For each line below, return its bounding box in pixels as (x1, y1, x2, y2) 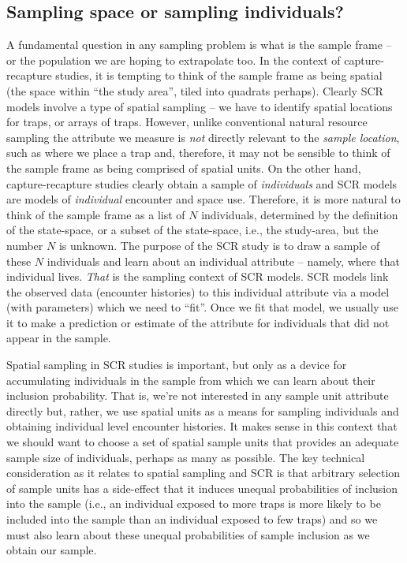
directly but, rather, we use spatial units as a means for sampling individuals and (6, 402, 399, 419)
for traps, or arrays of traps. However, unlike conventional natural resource (6, 114, 368, 130)
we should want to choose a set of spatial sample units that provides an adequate (6, 434, 399, 450)
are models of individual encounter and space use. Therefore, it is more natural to (6, 191, 401, 207)
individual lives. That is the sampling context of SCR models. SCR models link (6, 268, 389, 285)
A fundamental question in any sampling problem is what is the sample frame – (6, 36, 392, 53)
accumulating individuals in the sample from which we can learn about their (6, 371, 375, 388)
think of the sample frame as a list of (6, 206, 185, 222)
